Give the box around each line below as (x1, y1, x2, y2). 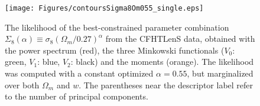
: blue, (37, 55, 60, 68)
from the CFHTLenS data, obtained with (105, 32, 255, 45)
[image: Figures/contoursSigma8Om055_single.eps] (5, 4, 204, 12)
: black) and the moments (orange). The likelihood (70, 55, 254, 68)
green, (5, 55, 27, 68)
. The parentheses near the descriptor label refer (79, 78, 253, 91)
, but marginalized (187, 67, 253, 79)
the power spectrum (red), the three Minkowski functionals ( (5, 44, 225, 56)
